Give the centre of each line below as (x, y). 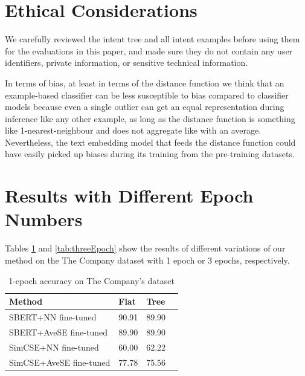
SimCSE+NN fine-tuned (54, 347)
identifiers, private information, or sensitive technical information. (127, 63)
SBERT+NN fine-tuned (53, 317)
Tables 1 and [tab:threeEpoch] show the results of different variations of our (145, 248)
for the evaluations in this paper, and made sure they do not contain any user (149, 50)
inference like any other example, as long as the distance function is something (150, 118)
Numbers (44, 219)
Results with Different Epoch (129, 196)
